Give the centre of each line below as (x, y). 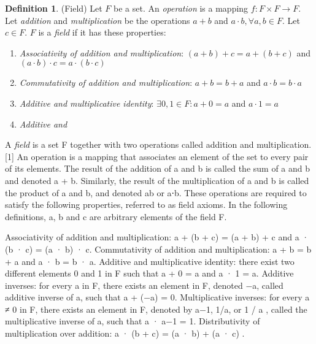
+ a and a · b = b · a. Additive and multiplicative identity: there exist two (150, 261)
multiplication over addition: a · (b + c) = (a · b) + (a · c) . (125, 333)
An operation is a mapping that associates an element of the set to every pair (163, 156)
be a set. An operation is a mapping (181, 8)
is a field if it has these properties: (102, 32)
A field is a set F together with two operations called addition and (129, 144)
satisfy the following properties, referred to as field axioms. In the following (146, 204)
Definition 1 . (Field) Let (54, 8)
